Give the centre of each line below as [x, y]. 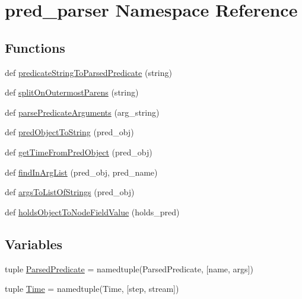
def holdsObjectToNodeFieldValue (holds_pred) [92, 211]
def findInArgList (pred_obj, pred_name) [81, 172]
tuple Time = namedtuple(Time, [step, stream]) [92, 289]
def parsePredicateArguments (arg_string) [82, 112]
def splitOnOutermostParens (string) [72, 92]
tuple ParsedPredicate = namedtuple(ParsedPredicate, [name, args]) [129, 268]
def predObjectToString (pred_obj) [69, 132]
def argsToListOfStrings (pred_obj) [70, 192]
